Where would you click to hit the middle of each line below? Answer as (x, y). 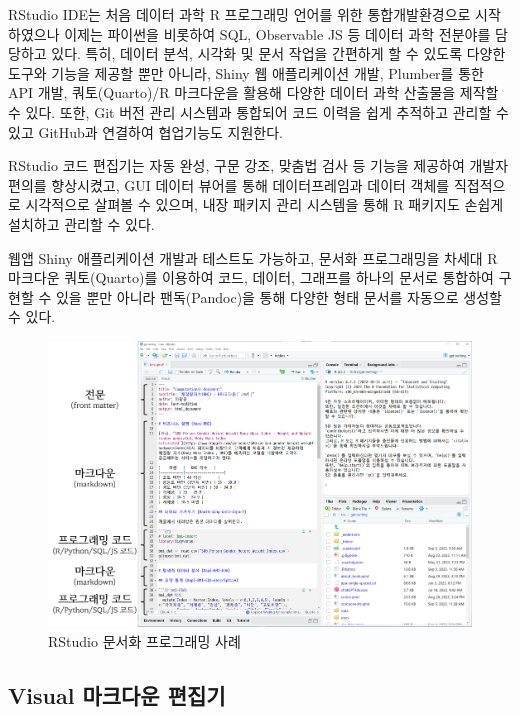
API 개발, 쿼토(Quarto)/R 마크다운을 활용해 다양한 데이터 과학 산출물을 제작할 (253, 92)
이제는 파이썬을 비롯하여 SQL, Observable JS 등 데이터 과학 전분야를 (277, 33)
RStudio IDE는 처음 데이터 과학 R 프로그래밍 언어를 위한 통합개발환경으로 (239, 14)
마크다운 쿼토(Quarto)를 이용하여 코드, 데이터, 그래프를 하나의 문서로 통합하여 (251, 277)
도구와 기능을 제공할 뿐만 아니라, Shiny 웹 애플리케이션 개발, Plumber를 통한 (246, 72)
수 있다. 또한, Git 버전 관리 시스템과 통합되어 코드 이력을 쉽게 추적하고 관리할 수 (258, 111)
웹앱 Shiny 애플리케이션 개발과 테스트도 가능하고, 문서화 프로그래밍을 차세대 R (253, 257)
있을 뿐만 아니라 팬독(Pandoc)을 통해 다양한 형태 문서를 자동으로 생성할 (278, 296)
